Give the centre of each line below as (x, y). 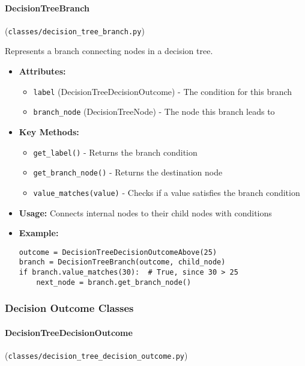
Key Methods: (49, 131)
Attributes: (42, 71)
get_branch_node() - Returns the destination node (128, 172)
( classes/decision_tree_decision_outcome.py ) (96, 355)
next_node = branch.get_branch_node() (114, 282)
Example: (39, 233)
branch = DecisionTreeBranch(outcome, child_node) (122, 262)
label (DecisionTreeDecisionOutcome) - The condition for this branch (163, 91)
